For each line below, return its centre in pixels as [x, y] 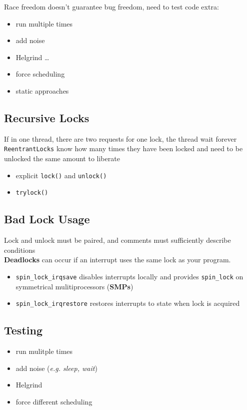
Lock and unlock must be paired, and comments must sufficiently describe [117, 240]
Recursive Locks [47, 117]
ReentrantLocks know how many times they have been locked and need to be [123, 148]
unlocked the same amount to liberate [62, 158]
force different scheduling [54, 401]
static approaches [42, 90]
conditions [20, 250]
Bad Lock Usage [47, 219]
